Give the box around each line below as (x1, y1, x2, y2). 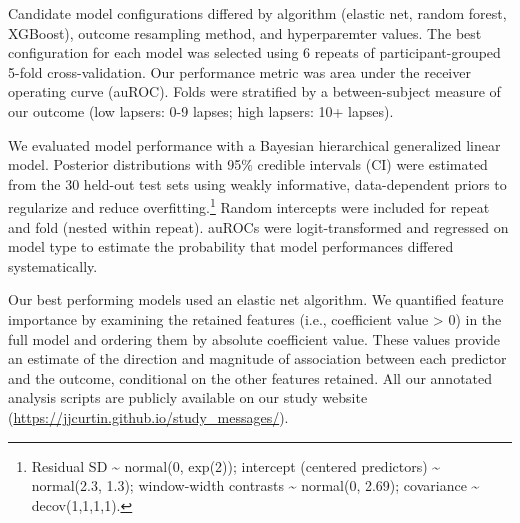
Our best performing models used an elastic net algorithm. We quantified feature (8, 289, 504, 310)
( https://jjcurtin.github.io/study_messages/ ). (8, 406, 289, 427)
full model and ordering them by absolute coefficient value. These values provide (8, 328, 500, 349)
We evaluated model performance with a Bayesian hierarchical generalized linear (8, 134, 501, 155)
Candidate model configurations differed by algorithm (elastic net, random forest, (8, 3, 507, 23)
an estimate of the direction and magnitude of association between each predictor (8, 348, 507, 369)
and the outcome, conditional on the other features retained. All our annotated (8, 367, 493, 388)
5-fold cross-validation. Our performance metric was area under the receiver (8, 61, 471, 82)
